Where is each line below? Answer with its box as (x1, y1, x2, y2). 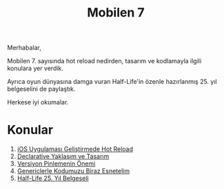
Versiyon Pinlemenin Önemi (17, 159, 96, 168)
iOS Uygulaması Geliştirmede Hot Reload (17, 145, 133, 153)
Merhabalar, (7, 43, 41, 52)
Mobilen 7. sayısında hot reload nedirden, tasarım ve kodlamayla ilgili (7, 57, 202, 65)
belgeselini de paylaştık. (7, 85, 76, 93)
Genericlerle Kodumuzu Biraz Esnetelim (17, 167, 130, 175)
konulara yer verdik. (7, 64, 64, 73)
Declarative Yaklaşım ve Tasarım (17, 153, 110, 161)
